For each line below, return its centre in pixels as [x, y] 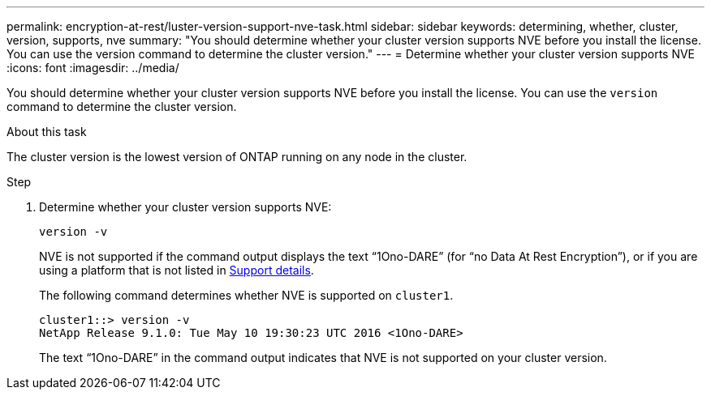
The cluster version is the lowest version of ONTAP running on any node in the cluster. [237, 157]
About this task [47, 132]
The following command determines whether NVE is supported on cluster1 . [246, 295]
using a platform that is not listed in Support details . [177, 270]
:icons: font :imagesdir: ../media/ [93, 68]
